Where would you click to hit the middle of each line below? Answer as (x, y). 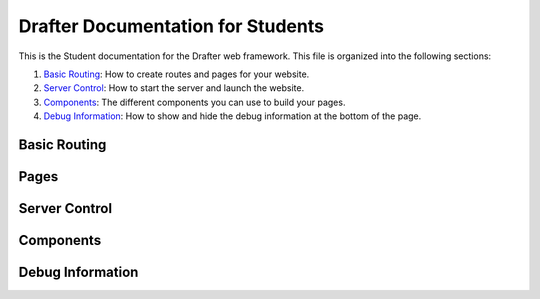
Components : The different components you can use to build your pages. (194, 102)
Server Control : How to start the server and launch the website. (174, 88)
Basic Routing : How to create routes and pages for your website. (176, 74)
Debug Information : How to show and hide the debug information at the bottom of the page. (232, 116)
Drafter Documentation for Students (171, 26)
